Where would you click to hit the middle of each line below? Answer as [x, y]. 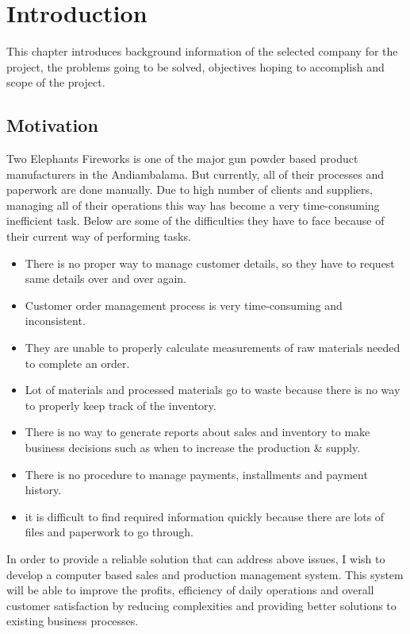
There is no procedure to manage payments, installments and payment [196, 474]
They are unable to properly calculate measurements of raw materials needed [213, 348]
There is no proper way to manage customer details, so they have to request [210, 263]
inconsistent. [55, 321]
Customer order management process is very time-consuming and [184, 305]
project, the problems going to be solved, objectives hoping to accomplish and [195, 66]
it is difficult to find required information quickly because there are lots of [205, 516]
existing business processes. [73, 621]
